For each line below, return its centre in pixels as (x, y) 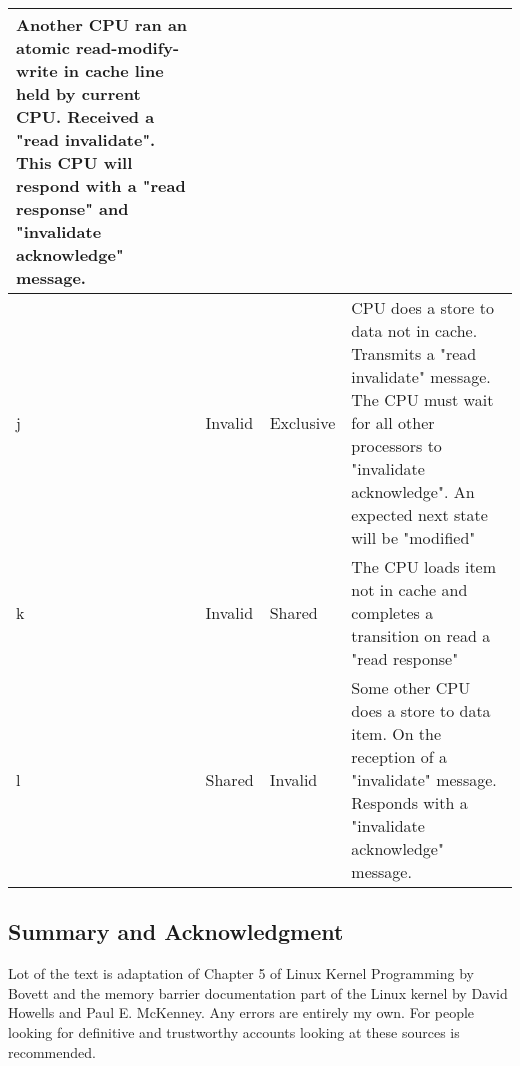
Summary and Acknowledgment (176, 931)
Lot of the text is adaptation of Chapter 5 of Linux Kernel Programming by (241, 973)
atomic (43, 47)
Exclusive (302, 422)
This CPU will (74, 162)
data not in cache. (414, 330)
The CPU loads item (424, 566)
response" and (72, 208)
